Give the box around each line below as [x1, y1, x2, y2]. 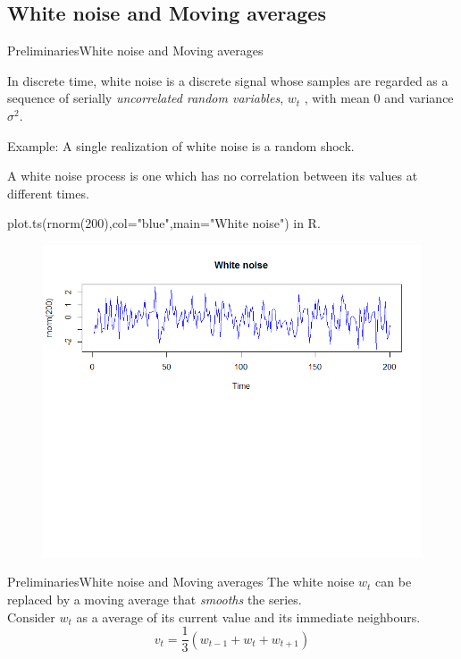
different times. [7, 183, 89, 202]
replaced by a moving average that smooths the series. [7, 590, 302, 609]
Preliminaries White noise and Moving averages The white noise [7, 572, 355, 591]
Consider [7, 607, 55, 626]
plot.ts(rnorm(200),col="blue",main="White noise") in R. [7, 214, 321, 232]
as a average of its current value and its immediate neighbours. [76, 607, 421, 626]
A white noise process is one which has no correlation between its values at [7, 166, 418, 185]
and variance [384, 89, 454, 107]
